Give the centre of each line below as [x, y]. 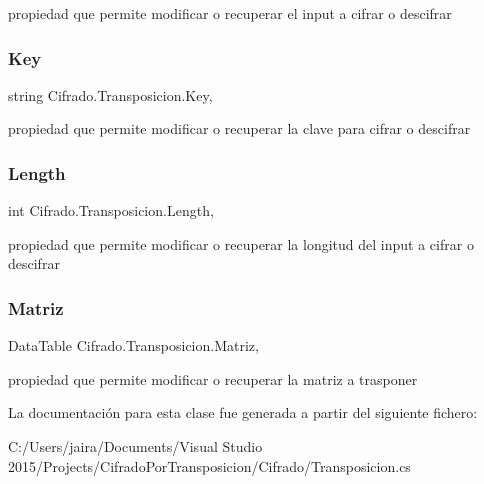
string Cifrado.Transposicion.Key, [110, 94]
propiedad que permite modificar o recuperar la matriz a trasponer [213, 378]
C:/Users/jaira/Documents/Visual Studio [135, 446]
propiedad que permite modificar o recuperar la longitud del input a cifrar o [241, 243]
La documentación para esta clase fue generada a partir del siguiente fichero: [243, 412]
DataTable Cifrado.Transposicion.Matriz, [133, 345]
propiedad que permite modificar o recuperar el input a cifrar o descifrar [230, 13]
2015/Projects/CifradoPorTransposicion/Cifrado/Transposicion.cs [209, 465]
